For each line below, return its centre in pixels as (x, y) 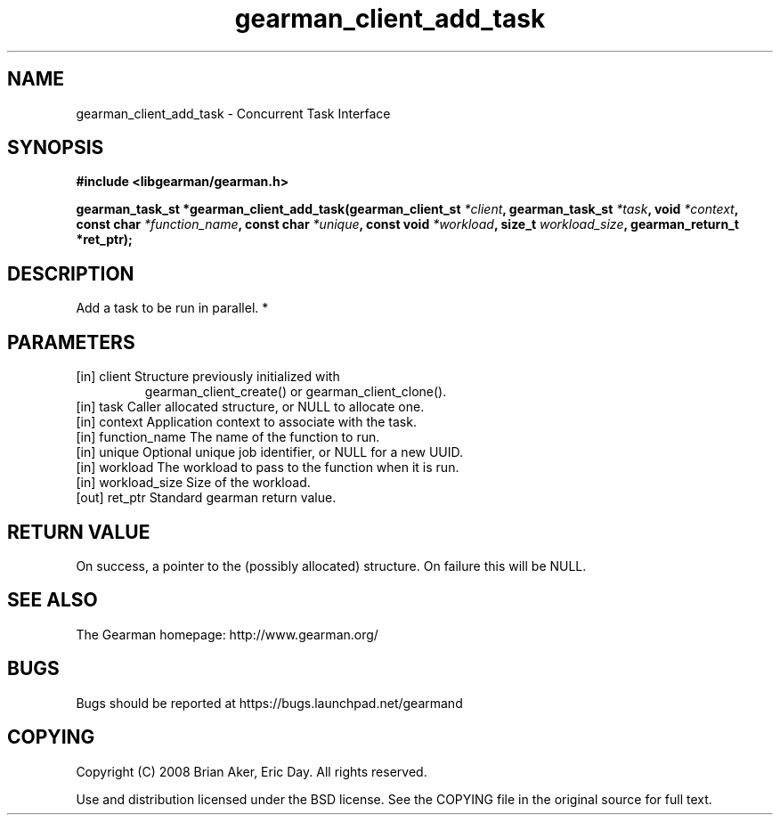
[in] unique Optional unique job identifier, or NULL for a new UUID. (270, 452)
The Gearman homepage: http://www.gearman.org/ (227, 634)
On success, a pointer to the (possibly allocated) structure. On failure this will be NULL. (331, 566)
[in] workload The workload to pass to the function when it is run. (268, 468)
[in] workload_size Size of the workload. (193, 483)
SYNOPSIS (56, 148)
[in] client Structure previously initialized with (208, 377)
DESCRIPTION (71, 273)
